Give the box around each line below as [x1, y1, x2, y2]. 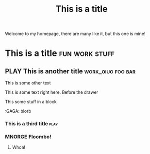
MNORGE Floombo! [5, 134, 52, 140]
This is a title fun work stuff [5, 48, 115, 59]
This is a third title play [5, 120, 58, 127]
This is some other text [5, 80, 51, 86]
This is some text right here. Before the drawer [5, 89, 99, 95]
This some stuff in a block [5, 99, 57, 105]
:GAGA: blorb [5, 108, 32, 114]
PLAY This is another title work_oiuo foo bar [5, 67, 136, 75]
